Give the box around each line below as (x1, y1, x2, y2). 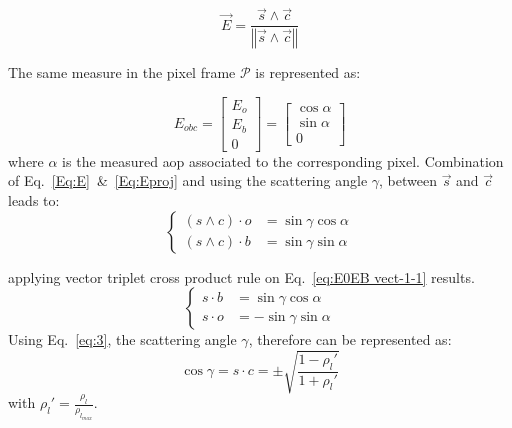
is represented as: (255, 62, 361, 83)
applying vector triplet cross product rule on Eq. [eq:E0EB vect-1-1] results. (8, 266, 475, 287)
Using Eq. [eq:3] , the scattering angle (8, 329, 237, 350)
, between (379, 170, 437, 191)
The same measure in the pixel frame (8, 62, 236, 83)
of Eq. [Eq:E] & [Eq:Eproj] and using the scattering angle (8, 170, 368, 191)
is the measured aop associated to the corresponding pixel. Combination (62, 150, 504, 171)
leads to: (8, 189, 60, 210)
